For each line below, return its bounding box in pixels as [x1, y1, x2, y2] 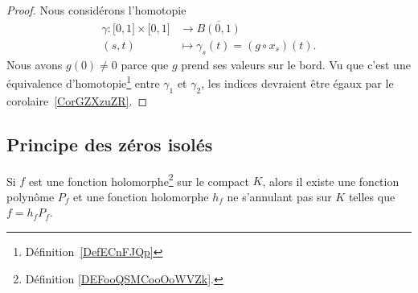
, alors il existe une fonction [262, 172, 400, 189]
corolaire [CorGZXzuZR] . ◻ [6, 92, 148, 109]
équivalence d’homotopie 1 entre [6, 72, 160, 91]
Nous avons [6, 56, 63, 72]
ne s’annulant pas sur [227, 188, 332, 204]
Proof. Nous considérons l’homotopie [6, 2, 186, 18]
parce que [121, 56, 169, 72]
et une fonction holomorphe [73, 188, 209, 204]
